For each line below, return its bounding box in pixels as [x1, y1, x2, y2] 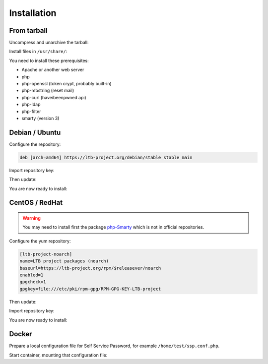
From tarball [9, 26, 48, 35]
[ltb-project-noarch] [19, 251, 72, 257]
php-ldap [21, 102, 41, 108]
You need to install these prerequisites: [9, 58, 89, 63]
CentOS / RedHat [9, 198, 63, 207]
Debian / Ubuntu [9, 128, 61, 136]
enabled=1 [19, 272, 44, 278]
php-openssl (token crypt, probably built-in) [21, 81, 112, 87]
